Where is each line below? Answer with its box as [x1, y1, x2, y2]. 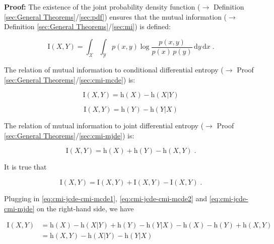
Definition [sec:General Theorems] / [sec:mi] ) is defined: [4, 21, 171, 32]
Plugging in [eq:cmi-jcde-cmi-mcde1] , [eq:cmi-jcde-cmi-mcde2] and [4, 193, 208, 204]
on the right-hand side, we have [36, 203, 134, 213]
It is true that [4, 161, 47, 172]
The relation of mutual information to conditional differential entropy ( [4, 64, 224, 75]
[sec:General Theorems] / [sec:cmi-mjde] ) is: [4, 130, 134, 140]
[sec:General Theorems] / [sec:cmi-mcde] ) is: [4, 74, 135, 85]
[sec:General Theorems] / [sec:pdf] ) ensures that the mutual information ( [4, 11, 227, 22]
